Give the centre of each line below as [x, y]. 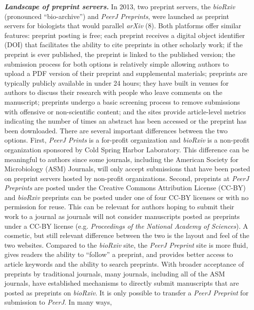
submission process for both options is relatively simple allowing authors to [117, 64]
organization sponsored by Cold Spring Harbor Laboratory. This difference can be [127, 149]
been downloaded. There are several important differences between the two [116, 130]
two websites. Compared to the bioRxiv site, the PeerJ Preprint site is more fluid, [126, 245]
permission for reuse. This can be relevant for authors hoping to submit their [119, 207]
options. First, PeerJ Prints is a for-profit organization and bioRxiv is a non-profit [127, 140]
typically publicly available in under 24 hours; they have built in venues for [117, 82]
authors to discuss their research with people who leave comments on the [114, 92]
